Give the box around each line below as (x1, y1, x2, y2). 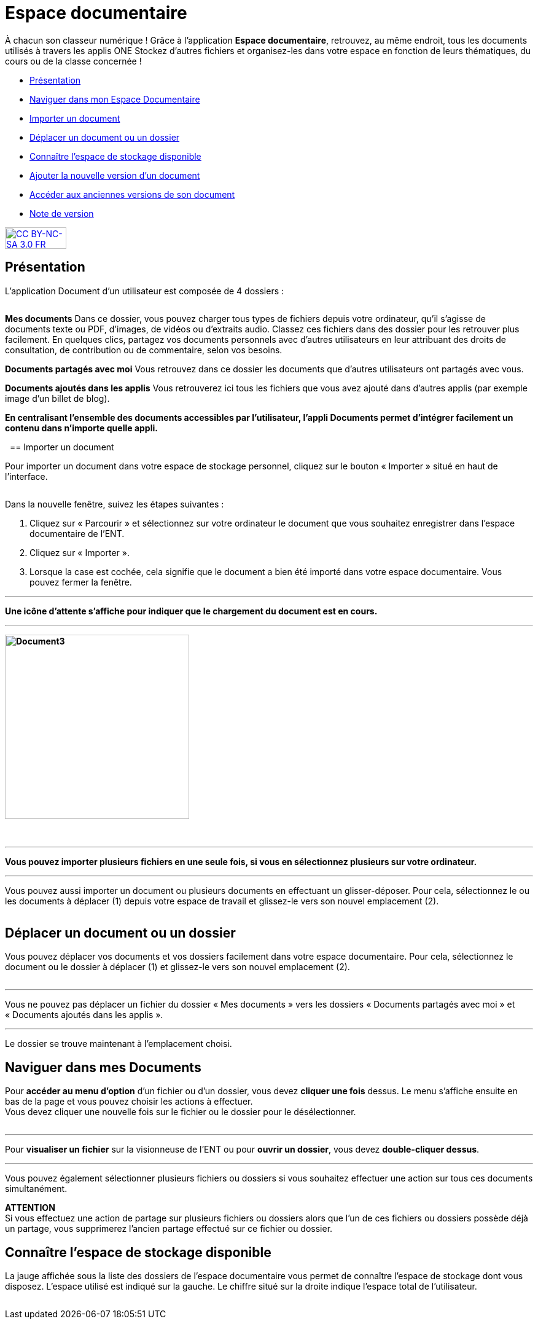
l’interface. (5, 471, 48, 482)
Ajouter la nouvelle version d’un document (29, 170, 200, 181)
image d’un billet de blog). (5, 393, 110, 404)
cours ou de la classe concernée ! (5, 55, 142, 66)
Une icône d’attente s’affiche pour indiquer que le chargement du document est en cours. (5, 605, 378, 616)
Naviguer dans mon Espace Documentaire (29, 93, 200, 104)
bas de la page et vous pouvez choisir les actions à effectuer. (5, 1096, 253, 1107)
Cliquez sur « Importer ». (29, 547, 130, 558)
